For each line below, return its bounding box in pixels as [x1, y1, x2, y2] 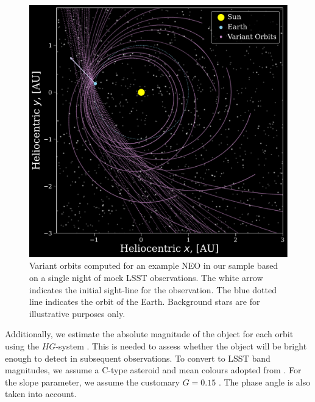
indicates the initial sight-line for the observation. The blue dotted [29, 283, 277, 296]
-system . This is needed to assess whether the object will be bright [55, 339, 307, 352]
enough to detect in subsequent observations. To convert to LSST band [5, 351, 271, 364]
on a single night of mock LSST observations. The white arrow [29, 271, 263, 283]
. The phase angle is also [218, 375, 311, 388]
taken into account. [5, 387, 77, 400]
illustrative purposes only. [29, 307, 126, 320]
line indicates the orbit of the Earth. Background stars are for [29, 295, 260, 308]
